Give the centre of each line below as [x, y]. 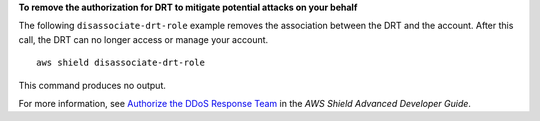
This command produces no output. [92, 85]
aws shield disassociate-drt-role [120, 63]
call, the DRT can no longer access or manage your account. [143, 39]
